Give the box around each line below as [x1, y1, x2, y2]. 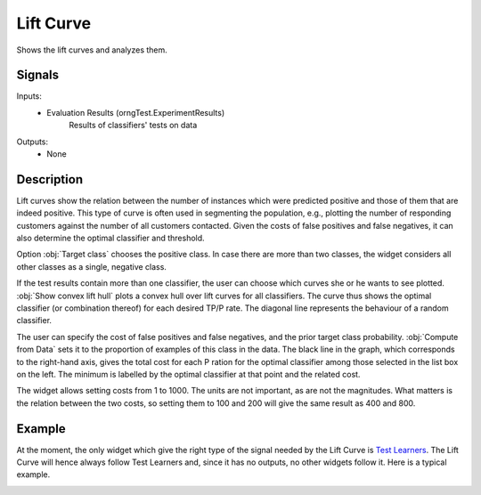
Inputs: [16, 91, 42, 101]
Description [16, 172, 84, 187]
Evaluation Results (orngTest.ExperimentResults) [46, 107, 225, 118]
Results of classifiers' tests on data [69, 120, 198, 131]
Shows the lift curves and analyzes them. [16, 45, 168, 55]
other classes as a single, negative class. [16, 261, 167, 272]
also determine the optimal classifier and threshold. [16, 232, 205, 244]
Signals [16, 68, 60, 83]
